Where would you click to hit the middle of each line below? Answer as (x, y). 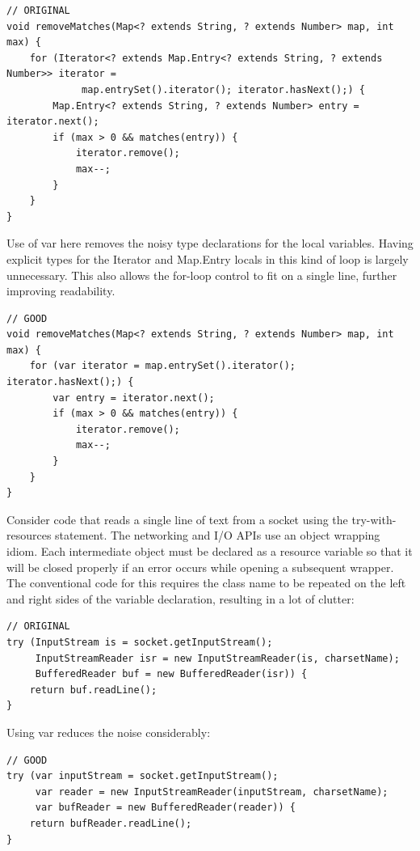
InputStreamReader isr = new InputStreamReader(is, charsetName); (217, 658)
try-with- (374, 519)
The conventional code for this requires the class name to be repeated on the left (206, 583)
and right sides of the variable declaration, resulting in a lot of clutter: (181, 598)
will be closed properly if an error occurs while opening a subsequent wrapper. (200, 567)
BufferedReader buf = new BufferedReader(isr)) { (171, 674)
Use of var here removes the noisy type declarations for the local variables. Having (210, 243)
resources (29, 535)
